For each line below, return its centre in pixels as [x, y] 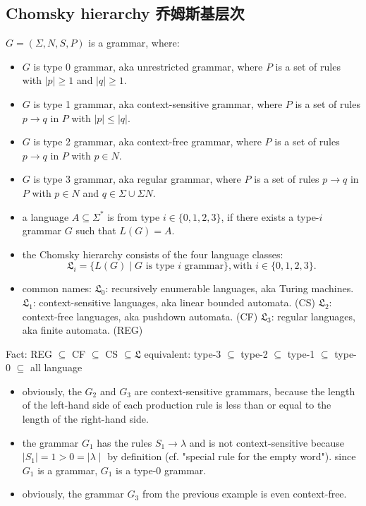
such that [96, 230]
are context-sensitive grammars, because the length [245, 391]
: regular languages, [313, 316]
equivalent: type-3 [183, 353]
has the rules [124, 442]
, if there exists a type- [270, 216]
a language [45, 216]
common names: [57, 288]
